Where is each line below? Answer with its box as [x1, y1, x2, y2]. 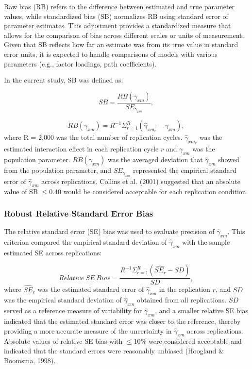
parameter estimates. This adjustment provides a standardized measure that [4, 20, 231, 31]
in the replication [159, 284, 210, 294]
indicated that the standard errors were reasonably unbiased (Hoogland [4, 346, 217, 356]
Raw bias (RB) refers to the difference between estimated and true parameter [4, 1, 235, 11]
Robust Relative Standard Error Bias [4, 207, 153, 219]
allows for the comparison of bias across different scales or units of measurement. [4, 30, 244, 40]
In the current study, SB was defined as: [4, 75, 123, 85]
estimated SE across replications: [4, 247, 102, 257]
